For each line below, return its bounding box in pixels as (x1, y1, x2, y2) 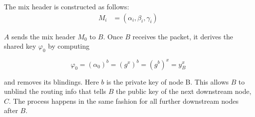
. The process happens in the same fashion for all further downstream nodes (9, 95, 239, 106)
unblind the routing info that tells (4, 86, 107, 96)
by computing (48, 41, 90, 51)
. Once (103, 31, 123, 41)
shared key (4, 41, 36, 51)
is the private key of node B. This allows (106, 76, 229, 87)
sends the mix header (11, 31, 75, 41)
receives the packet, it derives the (132, 31, 233, 41)
